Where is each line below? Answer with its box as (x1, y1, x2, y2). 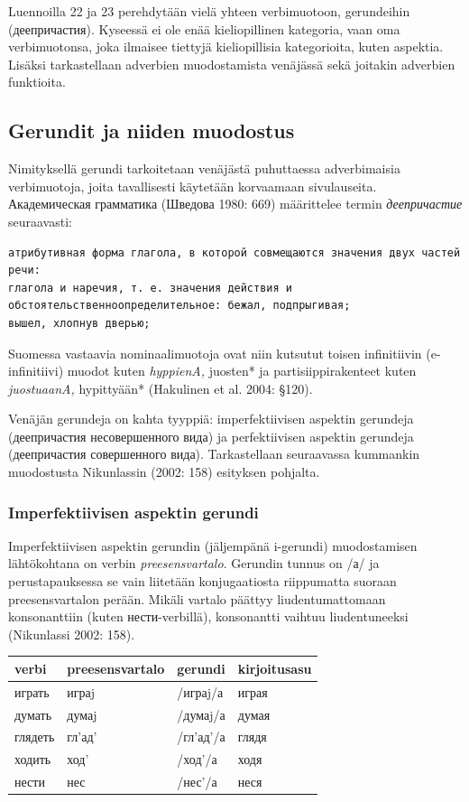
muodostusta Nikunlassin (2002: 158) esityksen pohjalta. (8, 462, 320, 481)
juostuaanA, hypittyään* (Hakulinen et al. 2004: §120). (8, 378, 313, 397)
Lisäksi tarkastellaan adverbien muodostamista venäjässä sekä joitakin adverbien (8, 54, 455, 73)
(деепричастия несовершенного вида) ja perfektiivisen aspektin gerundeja (8, 426, 414, 445)
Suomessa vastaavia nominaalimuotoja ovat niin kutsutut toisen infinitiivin (8, 343, 422, 362)
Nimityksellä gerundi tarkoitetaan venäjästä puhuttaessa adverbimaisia (8, 159, 400, 178)
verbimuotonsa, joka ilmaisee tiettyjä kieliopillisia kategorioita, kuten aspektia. (8, 37, 444, 56)
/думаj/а (177, 704, 225, 723)
